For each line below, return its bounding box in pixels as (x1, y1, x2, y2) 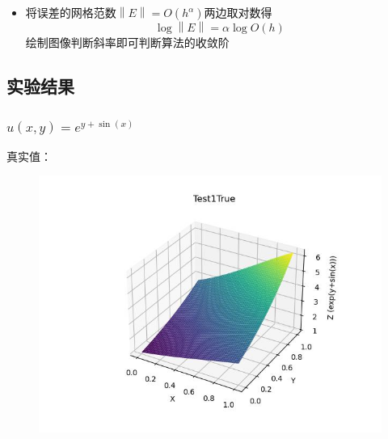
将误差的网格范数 (25, 4, 116, 20)
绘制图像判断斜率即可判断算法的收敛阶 (25, 34, 230, 51)
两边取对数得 (204, 4, 272, 20)
